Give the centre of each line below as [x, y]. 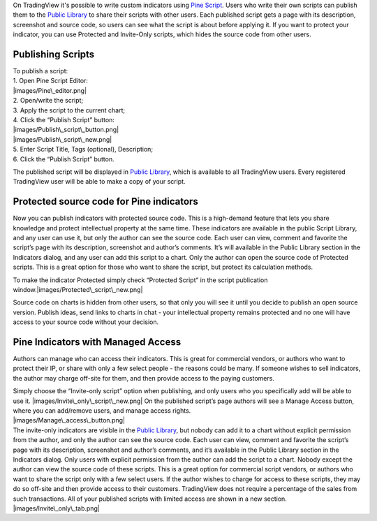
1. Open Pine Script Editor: [51, 81]
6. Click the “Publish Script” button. [64, 159]
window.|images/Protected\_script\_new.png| [78, 290]
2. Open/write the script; [48, 101]
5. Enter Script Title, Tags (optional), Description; [83, 149]
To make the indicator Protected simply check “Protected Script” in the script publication [140, 280]
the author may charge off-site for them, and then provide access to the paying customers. [144, 378]
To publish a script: [40, 71]
